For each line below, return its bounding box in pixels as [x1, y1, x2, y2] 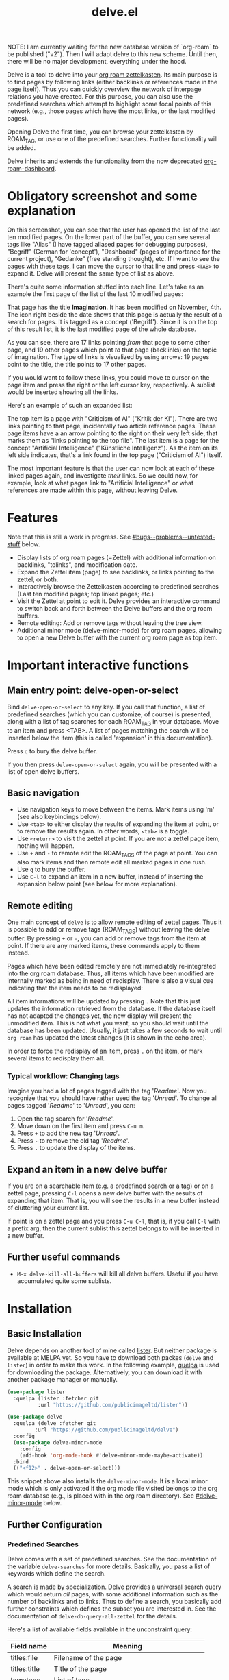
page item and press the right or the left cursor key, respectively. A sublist [7, 380, 215, 389]
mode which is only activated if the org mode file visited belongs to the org [7, 1485, 218, 1493]
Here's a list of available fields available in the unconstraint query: [7, 1625, 193, 1633]
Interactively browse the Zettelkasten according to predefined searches [16, 582, 219, 590]
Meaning [112, 1641, 142, 1651]
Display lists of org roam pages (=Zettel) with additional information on [16, 553, 217, 561]
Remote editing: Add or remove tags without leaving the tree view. [16, 618, 203, 627]
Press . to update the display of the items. [16, 1144, 136, 1152]
